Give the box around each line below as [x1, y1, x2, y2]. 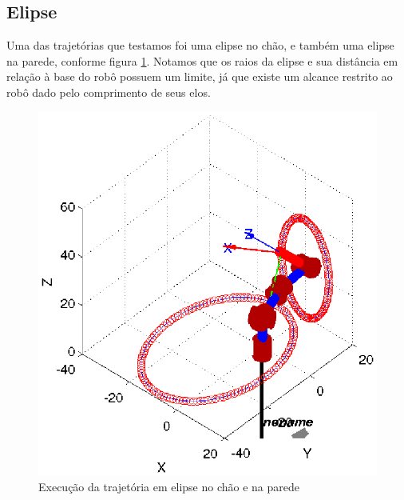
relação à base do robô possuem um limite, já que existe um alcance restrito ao [6, 68, 393, 85]
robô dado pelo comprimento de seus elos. [6, 83, 211, 100]
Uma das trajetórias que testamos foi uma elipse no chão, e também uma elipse [6, 37, 394, 54]
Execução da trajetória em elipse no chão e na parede [38, 478, 300, 495]
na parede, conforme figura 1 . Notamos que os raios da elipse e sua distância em [6, 52, 398, 69]
